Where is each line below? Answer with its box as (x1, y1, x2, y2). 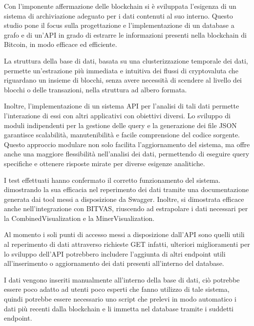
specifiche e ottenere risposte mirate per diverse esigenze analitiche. (4, 158, 205, 168)
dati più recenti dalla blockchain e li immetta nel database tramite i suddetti (4, 303, 234, 313)
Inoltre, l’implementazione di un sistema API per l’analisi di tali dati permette (4, 101, 239, 111)
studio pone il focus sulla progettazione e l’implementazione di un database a (4, 20, 234, 30)
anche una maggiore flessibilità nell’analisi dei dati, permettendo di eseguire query (4, 149, 250, 159)
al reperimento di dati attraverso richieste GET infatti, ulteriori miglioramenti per (4, 239, 250, 249)
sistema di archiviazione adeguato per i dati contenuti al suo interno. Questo (4, 10, 233, 21)
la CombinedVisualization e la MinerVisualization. (4, 213, 155, 223)
